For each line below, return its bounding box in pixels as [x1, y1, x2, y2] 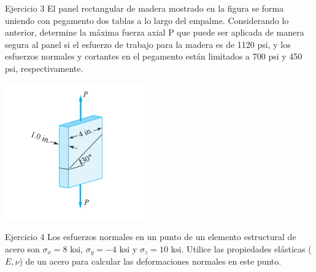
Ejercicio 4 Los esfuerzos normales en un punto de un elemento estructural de [5, 230, 296, 243]
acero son [5, 242, 40, 255]
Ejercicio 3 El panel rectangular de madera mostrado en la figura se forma [5, 2, 284, 14]
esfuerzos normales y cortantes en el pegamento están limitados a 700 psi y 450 [5, 50, 303, 63]
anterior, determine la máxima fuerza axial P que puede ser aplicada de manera [5, 26, 304, 39]
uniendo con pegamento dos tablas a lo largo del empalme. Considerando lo [5, 14, 289, 26]
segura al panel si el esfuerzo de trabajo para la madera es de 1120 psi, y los [5, 37, 291, 50]
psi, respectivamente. [5, 61, 83, 74]
